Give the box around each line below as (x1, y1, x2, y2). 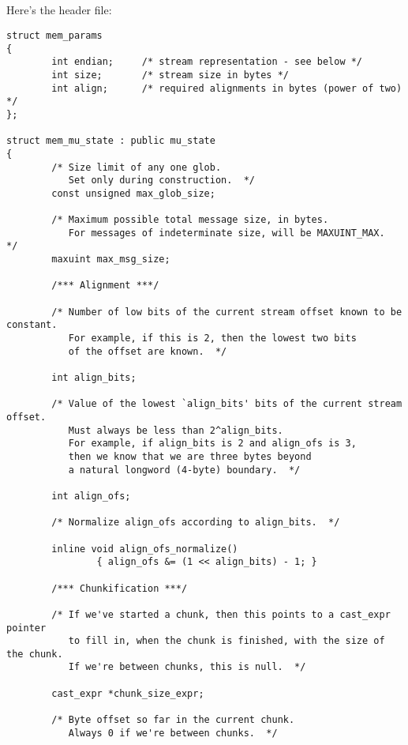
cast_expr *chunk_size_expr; (51, 687, 204, 699)
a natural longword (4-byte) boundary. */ (68, 464, 301, 476)
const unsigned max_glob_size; (51, 187, 215, 199)
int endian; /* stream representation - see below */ (51, 56, 363, 68)
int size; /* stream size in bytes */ (51, 69, 289, 81)
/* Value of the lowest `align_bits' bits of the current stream (51, 398, 402, 410)
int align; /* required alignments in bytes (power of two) (51, 82, 402, 94)
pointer (6, 622, 47, 634)
